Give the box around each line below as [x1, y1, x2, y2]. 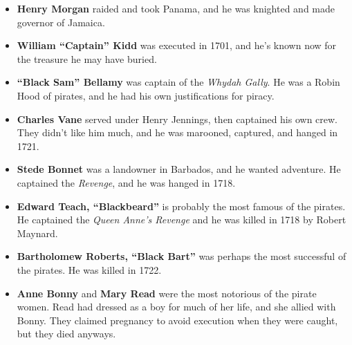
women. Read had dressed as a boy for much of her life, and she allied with [17, 299, 336, 314]
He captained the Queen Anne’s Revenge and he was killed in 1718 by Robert [17, 212, 346, 227]
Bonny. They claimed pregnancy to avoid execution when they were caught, [17, 313, 338, 327]
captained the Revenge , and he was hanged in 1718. [17, 175, 236, 189]
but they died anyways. [17, 326, 116, 341]
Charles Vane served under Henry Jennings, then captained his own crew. [17, 111, 338, 126]
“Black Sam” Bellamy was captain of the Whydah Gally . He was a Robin [17, 75, 340, 89]
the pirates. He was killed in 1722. [17, 262, 162, 277]
